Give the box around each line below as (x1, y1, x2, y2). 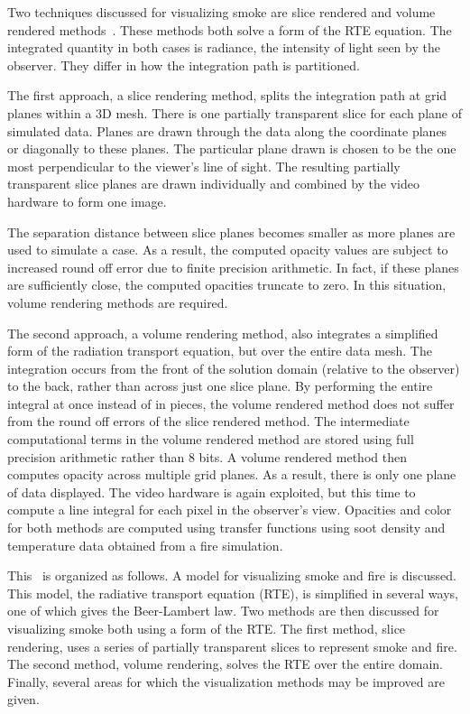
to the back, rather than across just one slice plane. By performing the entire (7, 376, 433, 395)
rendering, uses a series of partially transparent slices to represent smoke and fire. (7, 636, 457, 655)
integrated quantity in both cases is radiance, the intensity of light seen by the (7, 38, 440, 57)
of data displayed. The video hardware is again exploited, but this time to (7, 482, 416, 501)
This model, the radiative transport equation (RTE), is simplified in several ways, (7, 583, 458, 602)
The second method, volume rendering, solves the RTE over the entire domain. (7, 654, 443, 673)
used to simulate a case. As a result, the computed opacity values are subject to (7, 240, 448, 259)
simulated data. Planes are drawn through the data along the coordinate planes (7, 121, 447, 140)
